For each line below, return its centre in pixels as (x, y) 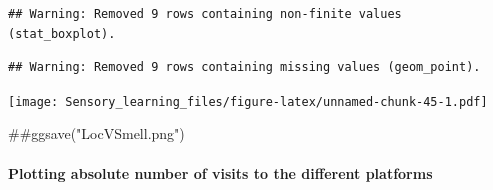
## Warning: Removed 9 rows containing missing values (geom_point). (244, 67)
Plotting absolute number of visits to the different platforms (220, 172)
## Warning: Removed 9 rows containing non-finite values (205, 14)
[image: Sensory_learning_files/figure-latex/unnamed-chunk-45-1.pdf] (248, 101)
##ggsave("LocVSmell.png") (96, 133)
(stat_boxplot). (62, 33)
